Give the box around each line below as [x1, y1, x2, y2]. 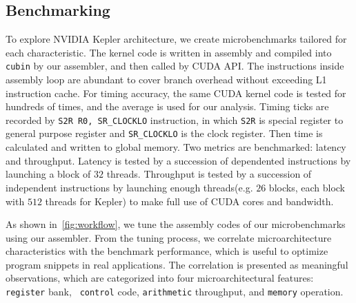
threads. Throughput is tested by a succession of [106, 167, 312, 181]
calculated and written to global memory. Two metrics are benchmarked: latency [6, 140, 346, 154]
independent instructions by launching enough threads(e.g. [6, 180, 253, 194]
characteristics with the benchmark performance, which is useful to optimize [6, 244, 328, 258]
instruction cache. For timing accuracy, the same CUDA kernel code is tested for [6, 85, 346, 100]
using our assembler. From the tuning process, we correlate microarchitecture [6, 230, 332, 244]
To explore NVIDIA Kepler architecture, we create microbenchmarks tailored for [6, 32, 347, 46]
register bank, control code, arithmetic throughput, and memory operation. [6, 284, 344, 299]
